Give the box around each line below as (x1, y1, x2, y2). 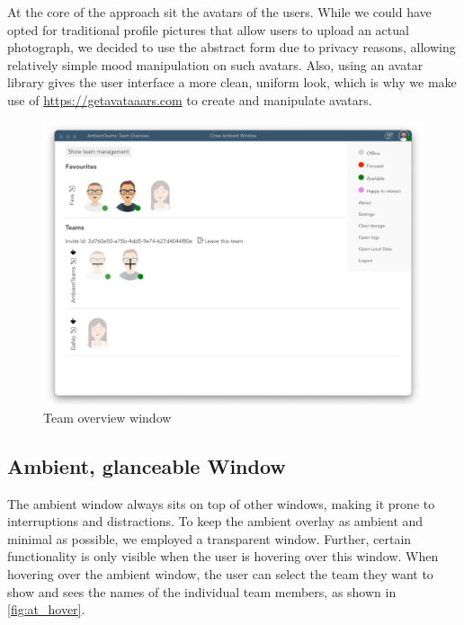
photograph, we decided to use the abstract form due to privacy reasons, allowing (7, 38, 456, 57)
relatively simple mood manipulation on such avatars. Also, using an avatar (7, 55, 424, 74)
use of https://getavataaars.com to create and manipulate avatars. (7, 90, 372, 109)
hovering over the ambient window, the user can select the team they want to (7, 565, 433, 584)
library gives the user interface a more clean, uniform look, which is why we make (7, 73, 457, 92)
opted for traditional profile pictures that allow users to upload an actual (7, 20, 409, 39)
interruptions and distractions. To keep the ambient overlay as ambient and (7, 512, 424, 531)
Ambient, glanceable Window (7, 451, 286, 479)
